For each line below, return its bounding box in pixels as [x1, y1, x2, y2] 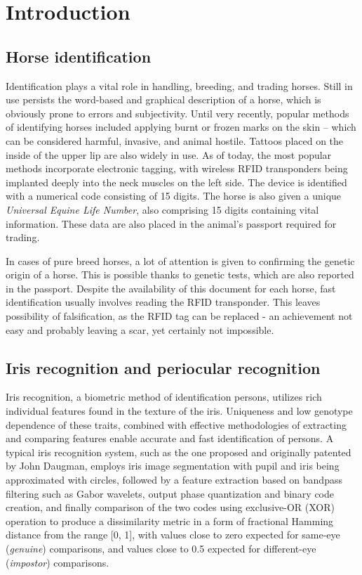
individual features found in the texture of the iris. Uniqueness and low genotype [6, 403, 353, 418]
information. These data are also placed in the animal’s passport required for [6, 216, 337, 231]
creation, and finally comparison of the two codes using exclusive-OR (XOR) [6, 500, 335, 515]
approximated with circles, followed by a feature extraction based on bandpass [6, 472, 342, 487]
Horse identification [6, 45, 152, 67]
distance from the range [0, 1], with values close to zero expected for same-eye [6, 527, 340, 542]
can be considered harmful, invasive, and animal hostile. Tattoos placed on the [6, 133, 344, 148]
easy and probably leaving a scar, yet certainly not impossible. [6, 322, 274, 337]
